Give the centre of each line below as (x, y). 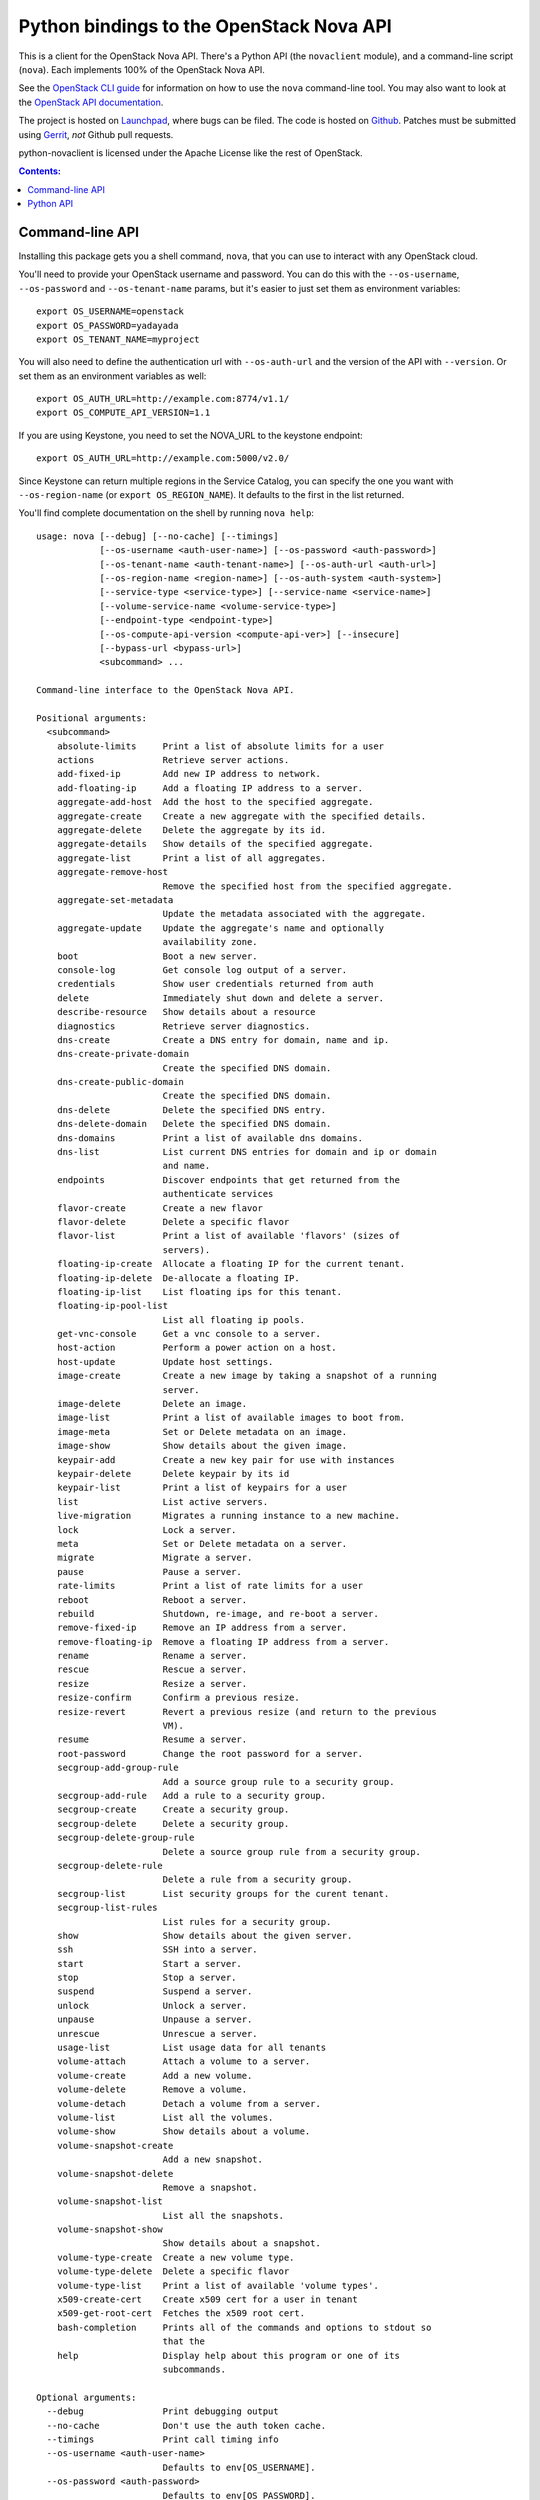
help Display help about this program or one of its (228, 2355)
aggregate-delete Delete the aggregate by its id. (191, 830)
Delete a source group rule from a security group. (292, 1851)
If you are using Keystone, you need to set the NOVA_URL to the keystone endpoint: (191, 435)
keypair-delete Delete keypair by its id (173, 1473)
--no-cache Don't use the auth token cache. (186, 2425)
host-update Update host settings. (165, 1361)
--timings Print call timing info (162, 2439)
